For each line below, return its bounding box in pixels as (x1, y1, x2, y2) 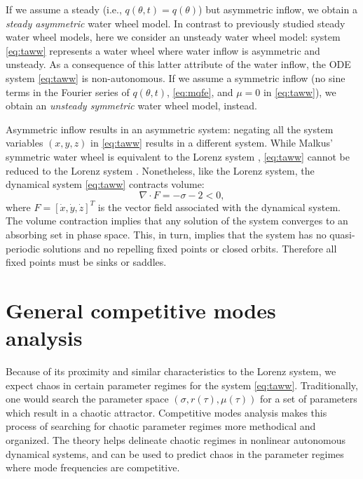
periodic (6, 241, 41, 255)
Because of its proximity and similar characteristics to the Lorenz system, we (6, 364, 336, 378)
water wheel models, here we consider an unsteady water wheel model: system (6, 29, 341, 44)
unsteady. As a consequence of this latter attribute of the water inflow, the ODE (6, 57, 351, 72)
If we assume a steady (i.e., (6, 2, 122, 16)
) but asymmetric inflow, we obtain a (198, 2, 357, 16)
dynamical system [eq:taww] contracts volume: (6, 177, 205, 191)
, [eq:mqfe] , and (167, 84, 233, 99)
